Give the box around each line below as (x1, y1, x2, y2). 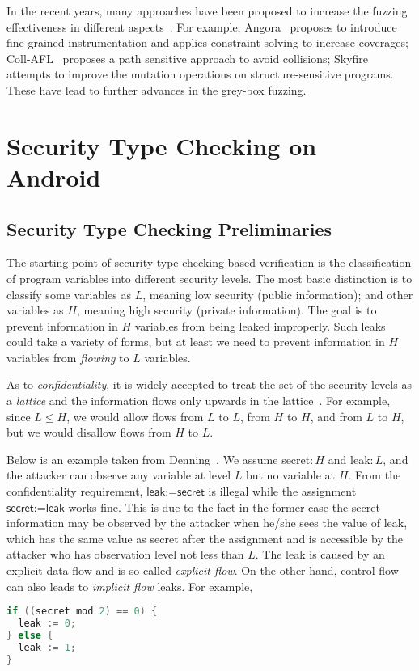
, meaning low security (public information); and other (142, 285, 413, 302)
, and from (310, 407, 362, 424)
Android (6, 160, 101, 193)
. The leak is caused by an (255, 546, 385, 563)
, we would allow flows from (66, 407, 204, 424)
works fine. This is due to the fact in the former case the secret (68, 498, 380, 515)
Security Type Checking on (6, 129, 317, 162)
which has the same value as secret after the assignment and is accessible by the (6, 530, 403, 547)
